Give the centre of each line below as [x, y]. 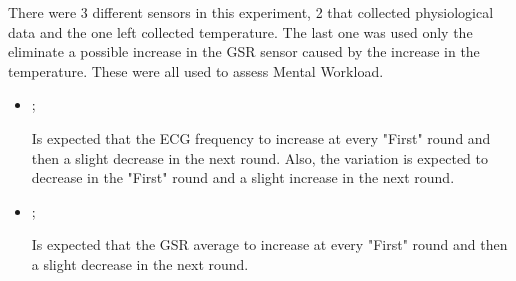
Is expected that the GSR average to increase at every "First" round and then [269, 244]
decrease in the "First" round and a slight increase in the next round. [243, 177]
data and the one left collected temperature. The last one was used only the [240, 31]
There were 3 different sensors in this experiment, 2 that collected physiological [251, 12]
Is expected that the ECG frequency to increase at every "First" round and [261, 137]
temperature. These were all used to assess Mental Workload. [196, 70]
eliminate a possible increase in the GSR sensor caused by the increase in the [244, 51]
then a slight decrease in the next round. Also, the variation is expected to [259, 157]
